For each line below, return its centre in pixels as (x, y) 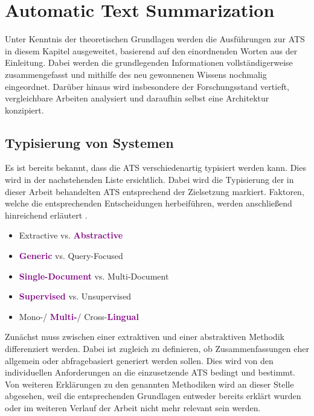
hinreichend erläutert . (46, 215)
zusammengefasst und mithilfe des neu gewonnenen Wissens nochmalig (136, 74)
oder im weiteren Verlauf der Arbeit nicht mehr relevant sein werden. (133, 407)
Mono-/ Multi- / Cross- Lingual (79, 316)
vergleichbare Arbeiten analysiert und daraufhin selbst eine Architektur (137, 98)
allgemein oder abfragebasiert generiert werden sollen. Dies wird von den (139, 360)
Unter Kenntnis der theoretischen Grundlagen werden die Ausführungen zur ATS (155, 39)
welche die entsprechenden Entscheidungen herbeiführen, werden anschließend (149, 203)
